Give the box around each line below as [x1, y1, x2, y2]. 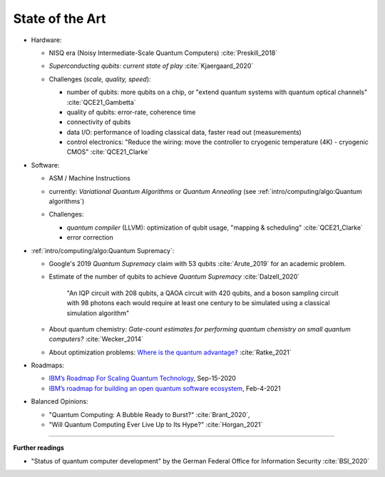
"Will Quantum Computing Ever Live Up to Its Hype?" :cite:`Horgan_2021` [48, 421, 263, 429]
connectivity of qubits [66, 118, 131, 126]
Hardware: [31, 36, 62, 44]
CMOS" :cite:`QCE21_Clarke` [66, 148, 150, 156]
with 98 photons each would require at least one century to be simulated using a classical [66, 299, 331, 307]
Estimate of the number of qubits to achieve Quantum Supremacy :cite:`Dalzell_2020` [48, 272, 299, 281]
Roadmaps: [31, 361, 64, 370]
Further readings [13, 443, 64, 452]
